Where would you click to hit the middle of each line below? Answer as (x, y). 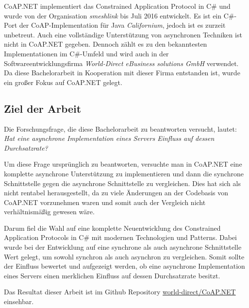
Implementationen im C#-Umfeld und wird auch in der (86, 53)
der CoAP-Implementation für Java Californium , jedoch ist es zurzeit (122, 25)
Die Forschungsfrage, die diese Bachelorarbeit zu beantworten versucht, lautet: (120, 128)
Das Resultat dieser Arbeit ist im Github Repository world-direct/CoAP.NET (120, 292)
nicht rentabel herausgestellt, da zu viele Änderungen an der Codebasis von (116, 193)
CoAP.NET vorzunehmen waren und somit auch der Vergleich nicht (105, 202)
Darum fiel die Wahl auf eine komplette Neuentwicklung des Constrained (112, 228)
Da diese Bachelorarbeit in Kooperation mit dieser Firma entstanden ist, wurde (122, 73)
